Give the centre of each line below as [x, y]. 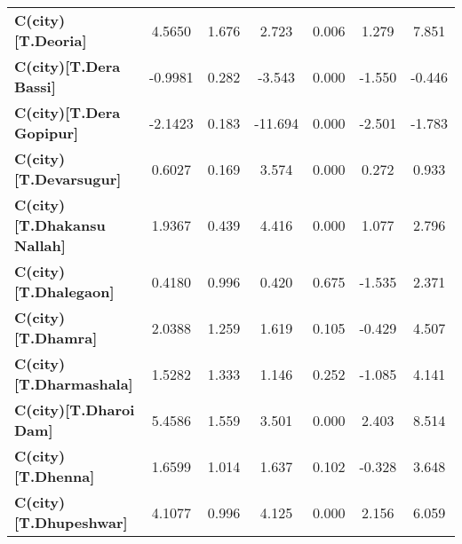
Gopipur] [47, 133]
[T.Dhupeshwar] [71, 522]
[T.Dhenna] [55, 476]
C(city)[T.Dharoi [75, 410]
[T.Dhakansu [60, 225]
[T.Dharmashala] [74, 384]
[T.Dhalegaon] [64, 292]
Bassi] [35, 87]
